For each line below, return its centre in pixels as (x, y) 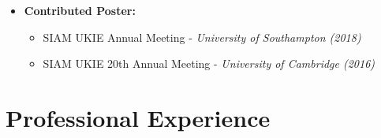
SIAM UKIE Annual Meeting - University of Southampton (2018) (202, 37)
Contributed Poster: (80, 10)
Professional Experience (138, 117)
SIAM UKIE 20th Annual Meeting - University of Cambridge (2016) (209, 63)
